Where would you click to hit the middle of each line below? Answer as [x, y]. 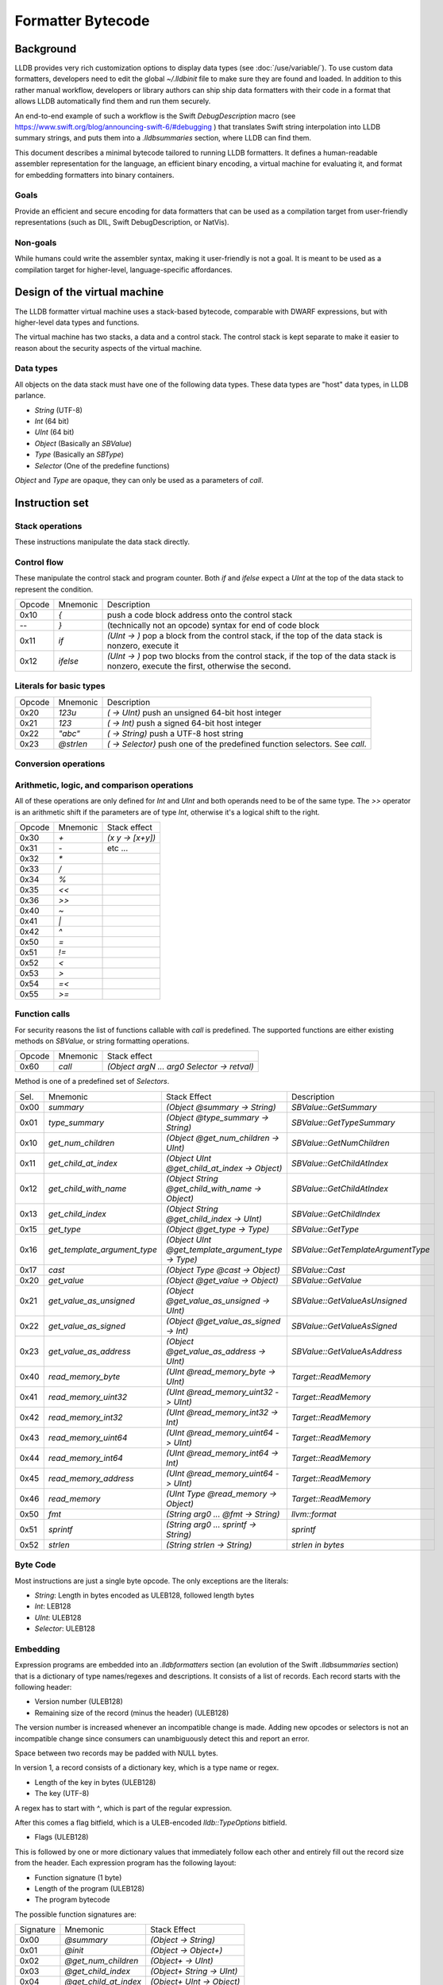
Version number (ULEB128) [79, 1702]
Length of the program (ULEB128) [90, 1888]
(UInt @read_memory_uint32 [219, 1392]
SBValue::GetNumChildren [341, 1143]
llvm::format [314, 1514]
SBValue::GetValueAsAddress [347, 1351]
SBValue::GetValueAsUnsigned [349, 1301]
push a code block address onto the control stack [200, 615]
